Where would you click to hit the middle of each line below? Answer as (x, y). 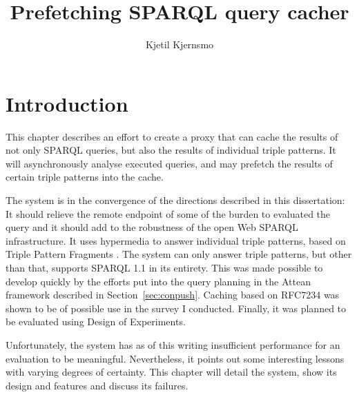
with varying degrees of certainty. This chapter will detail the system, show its (171, 372)
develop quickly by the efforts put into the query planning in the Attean (158, 281)
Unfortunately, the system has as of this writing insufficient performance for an (173, 344)
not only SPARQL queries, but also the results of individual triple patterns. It (171, 150)
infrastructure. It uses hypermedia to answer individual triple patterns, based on (176, 240)
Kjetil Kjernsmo (180, 44)
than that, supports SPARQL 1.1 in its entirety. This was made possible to (164, 267)
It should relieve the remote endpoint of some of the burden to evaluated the (168, 213)
